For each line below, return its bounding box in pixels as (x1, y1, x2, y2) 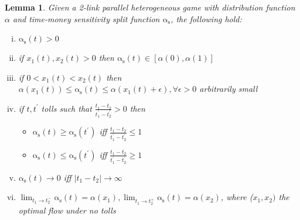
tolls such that (41, 102, 92, 114)
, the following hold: (171, 12, 242, 25)
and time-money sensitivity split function (12, 12, 160, 25)
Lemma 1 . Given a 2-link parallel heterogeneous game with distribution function (5, 1, 295, 13)
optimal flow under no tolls (18, 204, 116, 216)
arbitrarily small (199, 82, 258, 95)
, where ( (220, 191, 253, 203)
